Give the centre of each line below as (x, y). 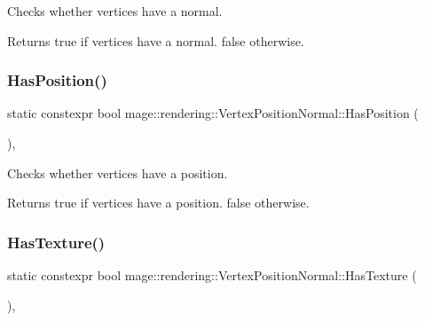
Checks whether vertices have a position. (118, 172)
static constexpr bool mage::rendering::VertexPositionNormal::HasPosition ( (213, 113)
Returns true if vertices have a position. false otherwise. (158, 203)
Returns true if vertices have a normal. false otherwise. (156, 40)
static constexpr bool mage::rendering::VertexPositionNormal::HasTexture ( (212, 275)
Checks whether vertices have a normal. (115, 11)
